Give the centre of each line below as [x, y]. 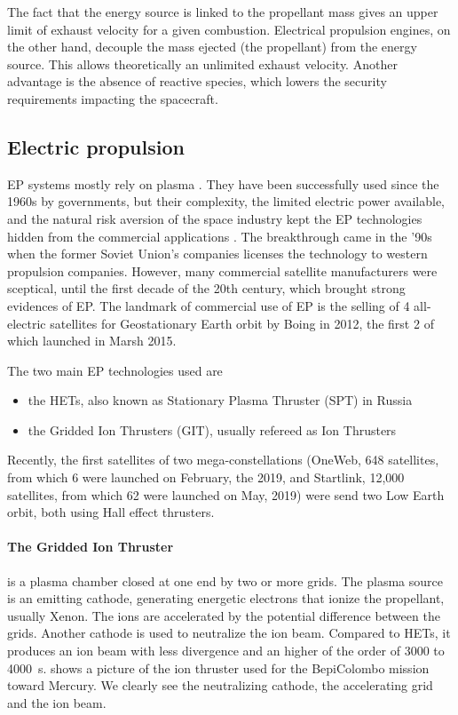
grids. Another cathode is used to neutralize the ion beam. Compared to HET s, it [229, 633]
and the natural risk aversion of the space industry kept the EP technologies [215, 218]
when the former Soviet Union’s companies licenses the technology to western [217, 254]
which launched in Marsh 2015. [92, 341]
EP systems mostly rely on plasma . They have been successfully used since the [223, 183]
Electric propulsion [96, 146]
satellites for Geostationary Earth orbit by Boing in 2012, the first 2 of [242, 323]
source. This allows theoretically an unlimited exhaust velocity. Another [202, 64]
